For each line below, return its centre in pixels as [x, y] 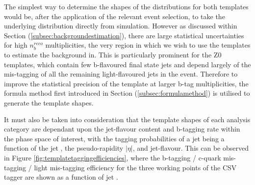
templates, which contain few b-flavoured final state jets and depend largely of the [127, 64]
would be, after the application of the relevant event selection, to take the [115, 16]
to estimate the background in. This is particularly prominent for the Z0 [113, 54]
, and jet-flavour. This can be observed [191, 148]
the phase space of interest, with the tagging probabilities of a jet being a [114, 138]
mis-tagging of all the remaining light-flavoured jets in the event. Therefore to [121, 74]
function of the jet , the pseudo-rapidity [64, 148]
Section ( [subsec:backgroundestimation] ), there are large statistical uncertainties [124, 35]
